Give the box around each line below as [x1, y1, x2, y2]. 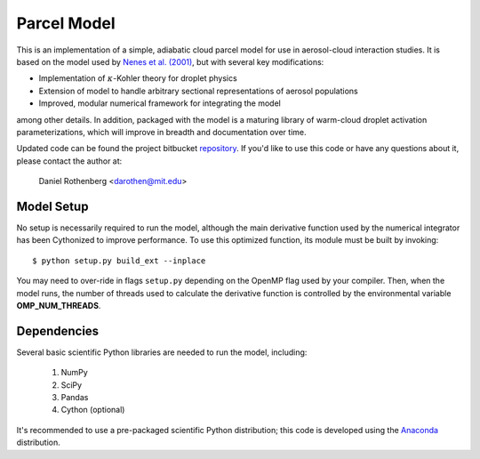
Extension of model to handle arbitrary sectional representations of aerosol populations [38, 85, 359, 96]
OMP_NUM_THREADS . [16, 300, 101, 310]
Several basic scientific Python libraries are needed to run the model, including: [16, 347, 308, 358]
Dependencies [16, 323, 100, 338]
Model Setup [16, 198, 89, 213]
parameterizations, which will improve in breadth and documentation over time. [16, 126, 307, 137]
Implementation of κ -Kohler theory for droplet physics [38, 73, 237, 84]
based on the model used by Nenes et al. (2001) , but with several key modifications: [16, 56, 324, 67]
